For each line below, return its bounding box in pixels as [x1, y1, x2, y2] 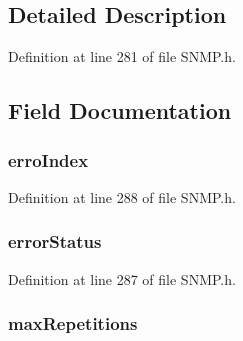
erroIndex [8, 147, 89, 172]
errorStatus [8, 229, 102, 254]
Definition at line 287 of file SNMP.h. [8, 268, 236, 289]
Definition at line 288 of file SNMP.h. [8, 186, 236, 207]
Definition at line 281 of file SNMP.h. [8, 46, 236, 67]
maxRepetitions [8, 311, 138, 336]
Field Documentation [8, 95, 232, 126]
